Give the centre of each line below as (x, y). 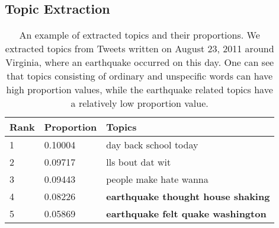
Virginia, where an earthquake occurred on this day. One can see (140, 62)
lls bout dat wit (139, 162)
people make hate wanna (157, 179)
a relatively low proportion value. (139, 103)
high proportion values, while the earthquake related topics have (139, 90)
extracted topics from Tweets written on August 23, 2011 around (139, 49)
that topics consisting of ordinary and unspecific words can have (140, 76)
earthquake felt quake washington (186, 214)
